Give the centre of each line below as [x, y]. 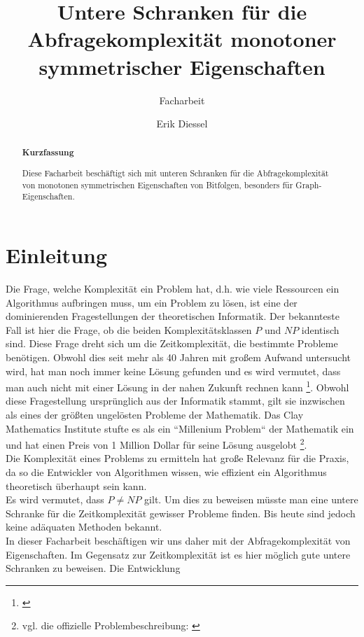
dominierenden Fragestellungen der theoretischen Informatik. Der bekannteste [173, 316]
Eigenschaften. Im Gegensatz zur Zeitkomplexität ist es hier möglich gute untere [178, 554]
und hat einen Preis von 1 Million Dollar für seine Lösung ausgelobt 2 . [156, 443]
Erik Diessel [182, 124]
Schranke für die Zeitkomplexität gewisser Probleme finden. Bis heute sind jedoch [181, 513]
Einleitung [57, 255]
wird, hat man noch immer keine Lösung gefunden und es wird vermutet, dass [173, 371]
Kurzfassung [48, 153]
